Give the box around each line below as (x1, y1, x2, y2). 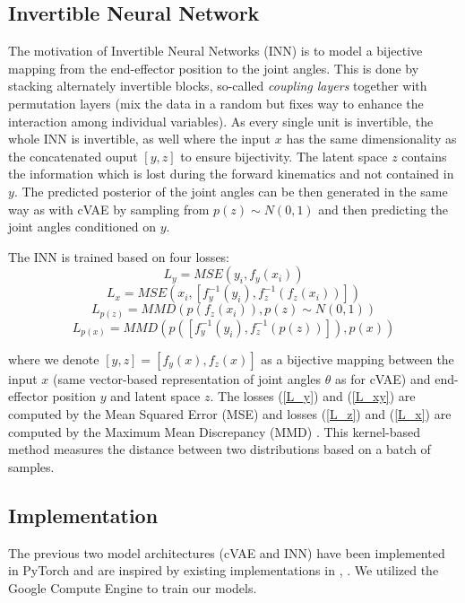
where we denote (8, 349, 99, 368)
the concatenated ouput (8, 146, 138, 165)
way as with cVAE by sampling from (8, 199, 210, 218)
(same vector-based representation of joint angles (53, 369, 322, 388)
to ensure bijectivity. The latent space (180, 146, 388, 165)
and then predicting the (318, 199, 449, 218)
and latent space (110, 387, 201, 406)
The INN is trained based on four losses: (8, 247, 230, 266)
